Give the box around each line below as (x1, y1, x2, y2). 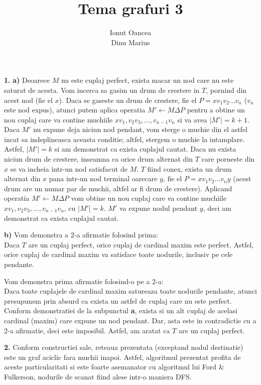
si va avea (177, 114, 207, 124)
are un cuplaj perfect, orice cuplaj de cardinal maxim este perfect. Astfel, (28, 239, 254, 249)
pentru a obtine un (187, 104, 245, 115)
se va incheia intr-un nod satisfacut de (10, 163, 127, 174)
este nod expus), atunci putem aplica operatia (4, 104, 146, 115)
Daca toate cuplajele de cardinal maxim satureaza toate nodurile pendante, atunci (4, 286, 257, 296)
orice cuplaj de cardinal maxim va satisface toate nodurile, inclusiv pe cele (4, 249, 233, 260)
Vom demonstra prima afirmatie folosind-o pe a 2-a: (4, 276, 164, 286)
